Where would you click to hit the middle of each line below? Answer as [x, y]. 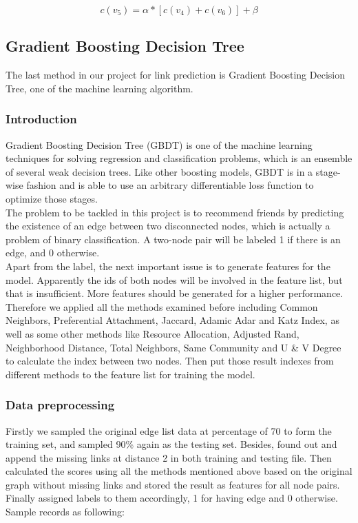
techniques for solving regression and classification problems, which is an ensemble [179, 158]
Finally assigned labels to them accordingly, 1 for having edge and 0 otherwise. [172, 498]
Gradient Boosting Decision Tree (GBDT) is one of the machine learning [159, 144]
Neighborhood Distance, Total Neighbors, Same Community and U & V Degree [173, 347]
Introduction [41, 119]
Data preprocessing [60, 405]
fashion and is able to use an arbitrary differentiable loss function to [170, 185]
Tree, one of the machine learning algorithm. [99, 88]
